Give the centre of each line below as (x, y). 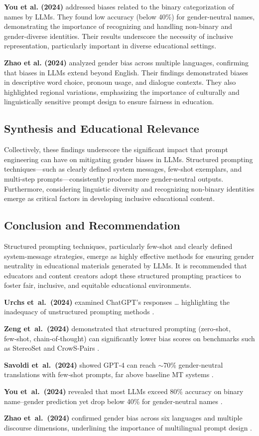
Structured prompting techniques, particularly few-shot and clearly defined (118, 246)
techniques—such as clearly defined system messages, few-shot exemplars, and (123, 169)
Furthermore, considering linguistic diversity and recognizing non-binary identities (129, 188)
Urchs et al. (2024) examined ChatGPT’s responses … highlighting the (117, 302)
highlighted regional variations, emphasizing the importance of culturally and (122, 92)
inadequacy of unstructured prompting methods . (79, 312)
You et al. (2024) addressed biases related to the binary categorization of (119, 6)
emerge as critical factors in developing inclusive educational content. (110, 198)
